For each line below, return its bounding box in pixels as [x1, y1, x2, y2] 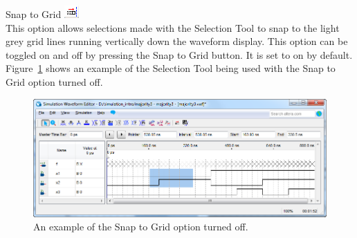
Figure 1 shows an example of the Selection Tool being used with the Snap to [6, 61, 336, 75]
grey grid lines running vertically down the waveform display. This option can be [6, 34, 348, 48]
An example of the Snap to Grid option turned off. [33, 219, 248, 234]
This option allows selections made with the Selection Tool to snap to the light [6, 20, 340, 35]
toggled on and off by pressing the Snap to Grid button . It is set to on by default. [6, 47, 353, 62]
